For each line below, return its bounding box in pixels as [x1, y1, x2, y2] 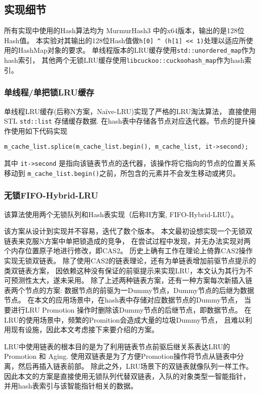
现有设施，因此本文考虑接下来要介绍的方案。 [11, 324, 159, 335]
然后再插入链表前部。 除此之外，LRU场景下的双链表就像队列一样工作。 [18, 360, 253, 371]
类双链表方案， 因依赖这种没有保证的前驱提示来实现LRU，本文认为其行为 [4, 265, 246, 275]
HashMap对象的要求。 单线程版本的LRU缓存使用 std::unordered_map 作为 [18, 45, 256, 55]
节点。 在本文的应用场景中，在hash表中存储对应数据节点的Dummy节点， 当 [4, 294, 251, 305]
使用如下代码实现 [11, 125, 67, 136]
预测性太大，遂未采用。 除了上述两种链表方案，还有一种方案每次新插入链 [11, 275, 252, 285]
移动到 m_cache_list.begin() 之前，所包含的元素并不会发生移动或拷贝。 [4, 167, 240, 178]
